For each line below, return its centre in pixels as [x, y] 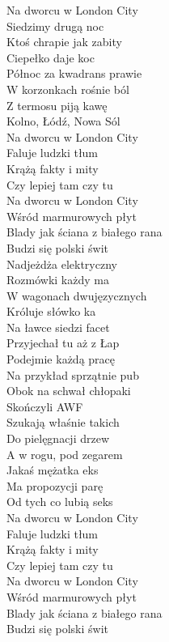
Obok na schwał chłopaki [69, 391]
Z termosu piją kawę [57, 105]
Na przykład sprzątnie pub [73, 374]
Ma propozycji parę [55, 485]
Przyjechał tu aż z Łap [63, 343]
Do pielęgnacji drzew [58, 438]
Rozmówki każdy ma [58, 280]
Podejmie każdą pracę [61, 359]
